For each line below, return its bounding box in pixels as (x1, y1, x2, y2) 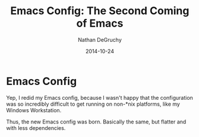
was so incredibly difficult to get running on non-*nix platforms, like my (6, 100, 180, 107)
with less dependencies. (6, 124, 66, 131)
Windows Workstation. (6, 106, 62, 113)
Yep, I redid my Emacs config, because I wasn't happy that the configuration (6, 94, 193, 101)
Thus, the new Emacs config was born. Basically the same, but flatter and (6, 118, 187, 125)
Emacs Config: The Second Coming (10, 4, 189, 18)
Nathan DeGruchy (78, 36, 122, 43)
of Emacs (76, 17, 124, 30)
